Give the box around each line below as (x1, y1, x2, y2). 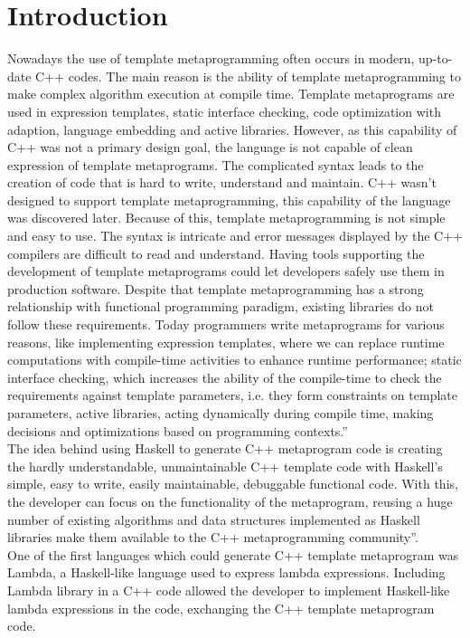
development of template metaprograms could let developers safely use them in (7, 262, 445, 281)
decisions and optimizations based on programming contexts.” (7, 421, 348, 440)
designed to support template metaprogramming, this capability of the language (7, 190, 451, 209)
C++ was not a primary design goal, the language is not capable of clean (7, 138, 413, 157)
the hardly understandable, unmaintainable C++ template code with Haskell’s (7, 456, 443, 475)
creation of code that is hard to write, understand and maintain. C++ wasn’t (7, 173, 437, 192)
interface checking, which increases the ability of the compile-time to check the (7, 367, 442, 386)
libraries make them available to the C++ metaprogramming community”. (7, 528, 418, 547)
